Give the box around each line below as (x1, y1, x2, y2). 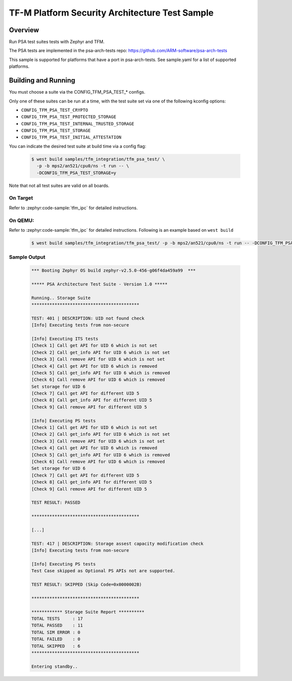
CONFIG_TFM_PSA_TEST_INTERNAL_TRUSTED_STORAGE (21, 121, 134, 126)
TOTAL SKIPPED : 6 (31, 643, 80, 649)
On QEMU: (9, 217, 34, 224)
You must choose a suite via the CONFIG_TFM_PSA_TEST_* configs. (9, 89, 146, 95)
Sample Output (9, 254, 46, 260)
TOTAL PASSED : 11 (31, 622, 83, 628)
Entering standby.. (31, 663, 78, 669)
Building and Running (9, 76, 75, 85)
